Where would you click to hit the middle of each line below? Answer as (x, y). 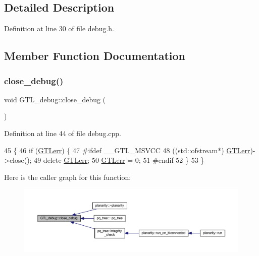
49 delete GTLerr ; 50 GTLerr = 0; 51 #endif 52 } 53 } (119, 160)
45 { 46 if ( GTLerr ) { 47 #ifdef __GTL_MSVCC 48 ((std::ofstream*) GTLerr (127, 150)
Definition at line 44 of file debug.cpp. (63, 133)
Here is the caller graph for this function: (68, 177)
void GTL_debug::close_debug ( (55, 99)
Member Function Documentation (95, 56)
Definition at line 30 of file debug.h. (59, 28)
